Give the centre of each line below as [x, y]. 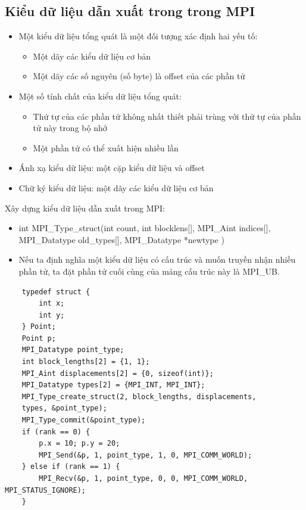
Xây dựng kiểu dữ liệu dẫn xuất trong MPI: [85, 208]
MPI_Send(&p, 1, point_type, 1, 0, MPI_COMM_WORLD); [146, 455]
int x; [52, 304]
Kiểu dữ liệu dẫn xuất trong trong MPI [130, 11]
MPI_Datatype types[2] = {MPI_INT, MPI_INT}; [113, 385]
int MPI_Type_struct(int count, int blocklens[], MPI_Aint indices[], [145, 228]
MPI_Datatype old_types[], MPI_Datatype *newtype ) [121, 239]
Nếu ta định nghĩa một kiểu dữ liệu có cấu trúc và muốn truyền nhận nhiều [157, 259]
